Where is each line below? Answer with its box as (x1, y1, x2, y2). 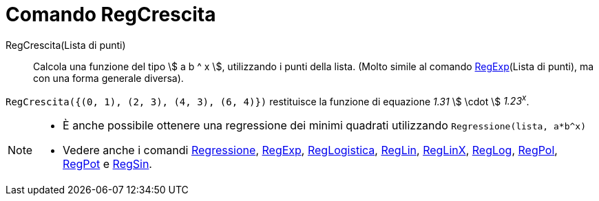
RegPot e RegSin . (63, 157, 152, 171)
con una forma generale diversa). (33, 72, 184, 84)
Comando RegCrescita (6, 3, 216, 26)
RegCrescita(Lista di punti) (6, 39, 126, 51)
